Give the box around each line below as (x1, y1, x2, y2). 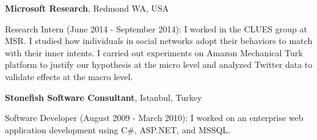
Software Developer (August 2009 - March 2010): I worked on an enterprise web (5, 111, 304, 124)
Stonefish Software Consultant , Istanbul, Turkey (5, 90, 202, 103)
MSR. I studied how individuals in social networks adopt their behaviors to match (5, 34, 313, 47)
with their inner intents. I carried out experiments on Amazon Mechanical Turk (5, 46, 303, 59)
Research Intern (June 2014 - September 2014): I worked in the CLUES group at (5, 22, 307, 35)
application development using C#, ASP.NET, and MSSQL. (5, 123, 230, 136)
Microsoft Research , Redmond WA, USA (5, 2, 169, 14)
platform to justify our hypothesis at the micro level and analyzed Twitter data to (5, 58, 313, 71)
